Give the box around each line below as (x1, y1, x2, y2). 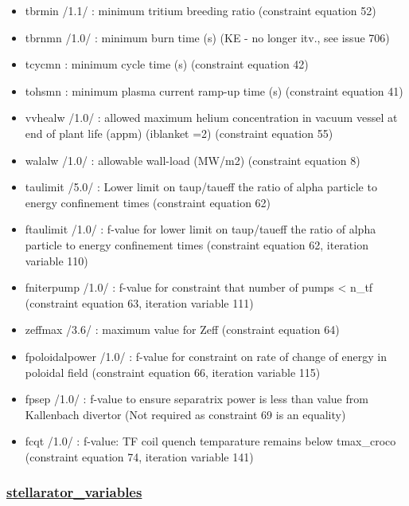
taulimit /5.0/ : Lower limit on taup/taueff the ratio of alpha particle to (25, 178, 377, 195)
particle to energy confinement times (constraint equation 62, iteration (25, 236, 368, 253)
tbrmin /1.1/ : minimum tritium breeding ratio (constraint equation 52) (25, 2, 376, 18)
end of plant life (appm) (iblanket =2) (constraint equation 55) (25, 124, 333, 141)
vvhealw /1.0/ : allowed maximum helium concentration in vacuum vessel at (25, 109, 398, 126)
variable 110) (25, 252, 88, 269)
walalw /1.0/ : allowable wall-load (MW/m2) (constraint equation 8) (25, 151, 360, 168)
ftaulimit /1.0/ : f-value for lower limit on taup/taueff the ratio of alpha (25, 221, 376, 237)
